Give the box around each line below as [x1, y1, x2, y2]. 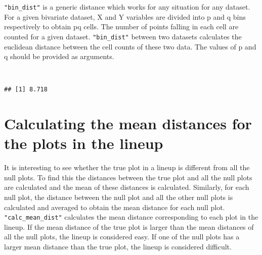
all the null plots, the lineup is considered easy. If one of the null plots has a [4, 231, 240, 242]
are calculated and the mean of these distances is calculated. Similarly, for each [4, 182, 249, 192]
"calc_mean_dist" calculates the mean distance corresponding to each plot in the [4, 212, 258, 222]
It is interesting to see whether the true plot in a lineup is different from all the [4, 162, 250, 173]
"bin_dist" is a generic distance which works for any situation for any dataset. [4, 2, 250, 12]
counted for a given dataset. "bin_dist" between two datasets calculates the [4, 31, 242, 41]
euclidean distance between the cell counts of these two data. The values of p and [4, 41, 256, 52]
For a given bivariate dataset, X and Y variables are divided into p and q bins [4, 11, 246, 22]
